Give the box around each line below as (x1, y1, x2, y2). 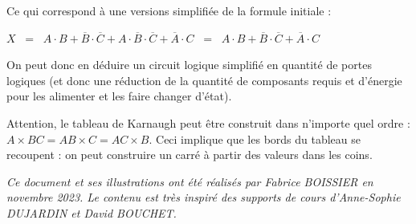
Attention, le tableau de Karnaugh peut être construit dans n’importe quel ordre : (6, 114, 410, 131)
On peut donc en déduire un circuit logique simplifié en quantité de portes (6, 56, 372, 73)
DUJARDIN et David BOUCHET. (6, 204, 177, 221)
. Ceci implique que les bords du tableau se (149, 130, 361, 147)
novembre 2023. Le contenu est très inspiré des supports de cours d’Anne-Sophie (6, 189, 401, 206)
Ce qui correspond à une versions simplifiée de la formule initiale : (6, 2, 332, 18)
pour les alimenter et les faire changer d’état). (6, 88, 232, 104)
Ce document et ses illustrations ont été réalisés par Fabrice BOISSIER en (6, 173, 373, 189)
